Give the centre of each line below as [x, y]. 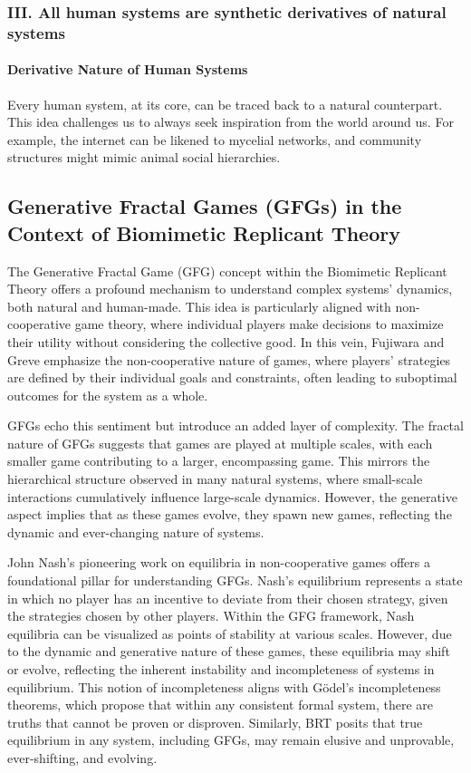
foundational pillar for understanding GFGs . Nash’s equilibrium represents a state [235, 580]
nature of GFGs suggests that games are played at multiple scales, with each [220, 443]
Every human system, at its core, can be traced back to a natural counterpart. [225, 104]
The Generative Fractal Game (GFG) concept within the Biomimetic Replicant [227, 271]
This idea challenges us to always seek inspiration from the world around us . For [231, 122]
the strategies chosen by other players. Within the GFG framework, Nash [211, 616]
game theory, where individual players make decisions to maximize [259, 324]
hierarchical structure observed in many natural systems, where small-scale [215, 479]
